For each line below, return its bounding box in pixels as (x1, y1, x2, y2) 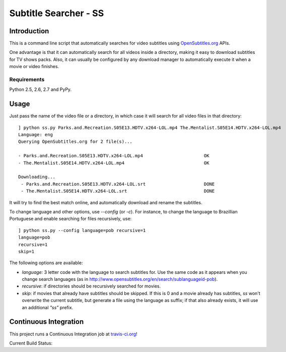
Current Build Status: (9, 340, 53, 346)
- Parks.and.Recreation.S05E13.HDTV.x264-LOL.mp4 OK (18, 153, 209, 159)
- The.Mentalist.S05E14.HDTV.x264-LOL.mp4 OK (18, 160, 209, 166)
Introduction (9, 27, 49, 35)
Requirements (9, 76, 45, 83)
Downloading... (18, 174, 56, 180)
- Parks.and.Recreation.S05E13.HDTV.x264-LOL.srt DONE (21, 181, 215, 187)
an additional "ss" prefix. (22, 304, 74, 310)
